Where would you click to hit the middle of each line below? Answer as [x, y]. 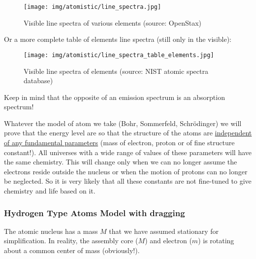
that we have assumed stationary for [164, 231]
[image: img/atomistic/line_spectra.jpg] [93, 7]
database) [38, 81]
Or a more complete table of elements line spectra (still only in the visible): [118, 39]
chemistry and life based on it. [50, 191]
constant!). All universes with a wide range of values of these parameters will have [128, 152]
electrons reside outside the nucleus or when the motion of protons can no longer [126, 171]
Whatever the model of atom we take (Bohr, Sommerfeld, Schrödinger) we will [123, 123]
